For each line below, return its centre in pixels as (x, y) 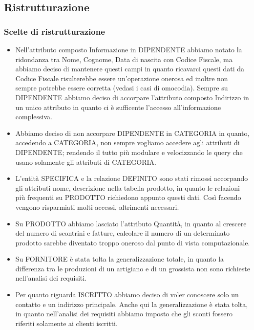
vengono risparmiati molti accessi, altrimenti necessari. (97, 207)
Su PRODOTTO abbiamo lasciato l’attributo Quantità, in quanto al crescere (131, 223)
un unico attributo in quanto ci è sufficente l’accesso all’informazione (118, 107)
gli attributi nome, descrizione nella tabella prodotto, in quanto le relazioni (127, 187)
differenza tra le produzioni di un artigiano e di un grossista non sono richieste (133, 268)
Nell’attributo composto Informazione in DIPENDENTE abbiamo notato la (129, 49)
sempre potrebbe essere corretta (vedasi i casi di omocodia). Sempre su (122, 88)
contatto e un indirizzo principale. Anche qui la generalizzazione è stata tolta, (132, 304)
